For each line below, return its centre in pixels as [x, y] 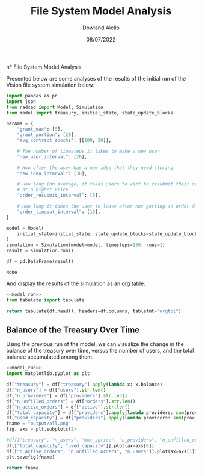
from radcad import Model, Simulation [55, 107]
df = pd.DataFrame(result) [40, 262]
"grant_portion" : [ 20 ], [47, 135]
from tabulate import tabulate [45, 300]
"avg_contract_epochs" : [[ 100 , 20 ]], [64, 141]
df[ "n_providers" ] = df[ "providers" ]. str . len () [67, 395]
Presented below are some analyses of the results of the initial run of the [96, 78]
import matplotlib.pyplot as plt [48, 374]
